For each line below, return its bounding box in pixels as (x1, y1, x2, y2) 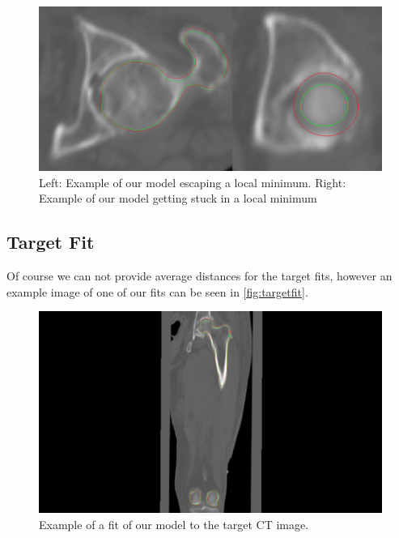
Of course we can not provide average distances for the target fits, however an (6, 267, 393, 284)
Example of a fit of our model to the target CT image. (39, 515, 309, 532)
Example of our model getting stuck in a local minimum (39, 190, 317, 207)
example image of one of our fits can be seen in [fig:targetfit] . (6, 283, 308, 300)
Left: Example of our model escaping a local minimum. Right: (39, 173, 346, 190)
